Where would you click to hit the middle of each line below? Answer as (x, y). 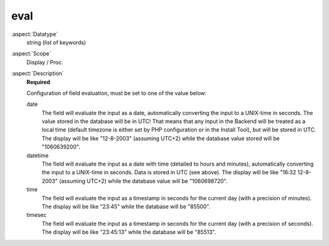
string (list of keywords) (56, 42)
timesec (37, 215)
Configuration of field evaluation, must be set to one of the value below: (117, 93)
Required (38, 82)
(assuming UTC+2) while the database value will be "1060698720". (143, 181)
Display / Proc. (45, 62)
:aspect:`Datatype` (34, 34)
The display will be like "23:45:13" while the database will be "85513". (129, 232)
